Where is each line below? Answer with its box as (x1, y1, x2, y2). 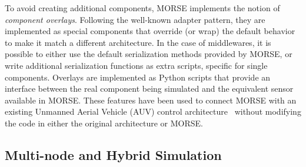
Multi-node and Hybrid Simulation (5, 145, 222, 163)
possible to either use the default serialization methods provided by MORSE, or (5, 48, 292, 60)
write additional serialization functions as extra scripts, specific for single (5, 59, 268, 71)
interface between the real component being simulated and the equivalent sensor (5, 82, 294, 95)
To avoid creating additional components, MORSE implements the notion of (5, 2, 280, 14)
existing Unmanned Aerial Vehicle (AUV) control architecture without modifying (5, 105, 301, 118)
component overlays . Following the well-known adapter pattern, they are (5, 13, 265, 25)
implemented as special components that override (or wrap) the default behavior (5, 25, 295, 37)
